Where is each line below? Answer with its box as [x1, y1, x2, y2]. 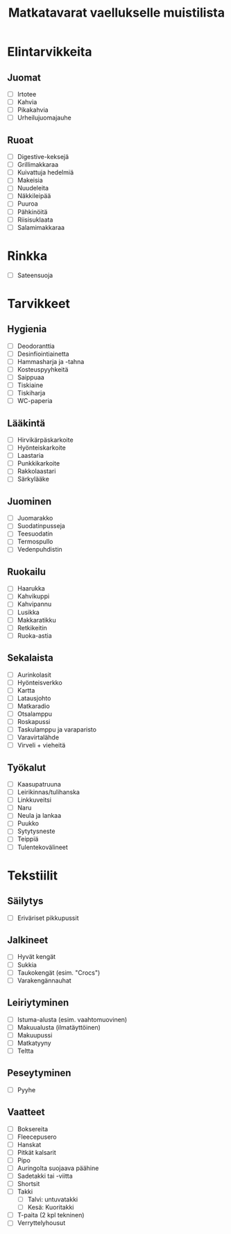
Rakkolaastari [17, 467, 56, 475]
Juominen [7, 495, 52, 507]
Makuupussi [17, 1030, 53, 1039]
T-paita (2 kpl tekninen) [17, 1211, 85, 1219]
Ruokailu [7, 566, 46, 577]
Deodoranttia [17, 342, 55, 350]
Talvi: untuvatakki [27, 1195, 78, 1203]
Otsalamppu [17, 709, 53, 718]
